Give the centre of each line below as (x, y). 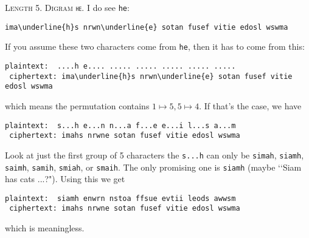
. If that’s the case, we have (250, 105)
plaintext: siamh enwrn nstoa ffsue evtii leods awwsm (120, 198)
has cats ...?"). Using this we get (65, 179)
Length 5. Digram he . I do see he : (67, 7)
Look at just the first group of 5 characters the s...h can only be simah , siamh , (154, 155)
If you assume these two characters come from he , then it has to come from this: (155, 46)
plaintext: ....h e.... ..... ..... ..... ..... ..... (120, 66)
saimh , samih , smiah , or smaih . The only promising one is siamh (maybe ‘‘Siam (153, 167)
